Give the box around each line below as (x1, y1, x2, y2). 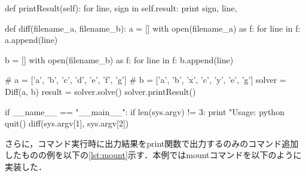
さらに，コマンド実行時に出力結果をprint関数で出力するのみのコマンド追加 (5, 137, 299, 149)
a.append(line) (5, 33, 58, 46)
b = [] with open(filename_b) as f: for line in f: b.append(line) (5, 53, 234, 66)
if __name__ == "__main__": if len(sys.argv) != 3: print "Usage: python (5, 105, 284, 118)
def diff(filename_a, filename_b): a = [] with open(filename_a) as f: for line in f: (5, 21, 301, 34)
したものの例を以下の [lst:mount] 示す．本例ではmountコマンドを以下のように (5, 149, 302, 161)
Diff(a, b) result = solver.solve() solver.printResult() (5, 85, 196, 97)
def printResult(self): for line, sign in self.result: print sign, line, (5, 2, 237, 14)
